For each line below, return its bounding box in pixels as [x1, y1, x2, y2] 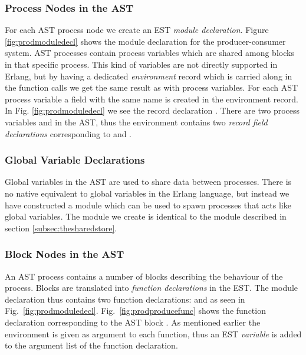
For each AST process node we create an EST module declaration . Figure [5, 24, 269, 36]
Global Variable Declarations [5, 152, 145, 167]
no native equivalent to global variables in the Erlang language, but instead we [5, 187, 289, 199]
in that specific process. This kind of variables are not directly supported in [5, 58, 278, 70]
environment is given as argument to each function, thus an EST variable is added [5, 327, 302, 340]
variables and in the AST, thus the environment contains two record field [5, 115, 268, 128]
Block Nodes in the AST [5, 247, 124, 261]
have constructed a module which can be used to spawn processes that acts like [5, 198, 291, 211]
